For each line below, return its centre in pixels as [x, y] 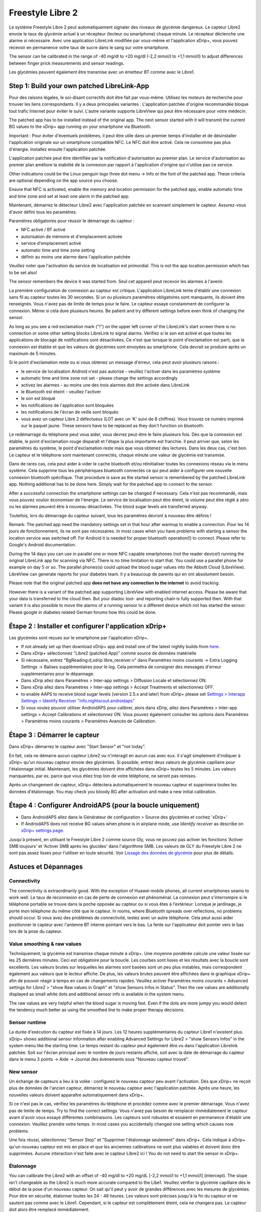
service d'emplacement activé [51, 243]
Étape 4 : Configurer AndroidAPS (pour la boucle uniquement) [104, 805]
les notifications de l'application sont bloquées [67, 405]
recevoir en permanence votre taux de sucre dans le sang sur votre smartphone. [89, 47]
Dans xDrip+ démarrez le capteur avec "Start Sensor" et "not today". [77, 747]
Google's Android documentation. [43, 545]
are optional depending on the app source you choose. [64, 181]
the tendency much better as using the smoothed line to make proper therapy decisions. [97, 1010]
